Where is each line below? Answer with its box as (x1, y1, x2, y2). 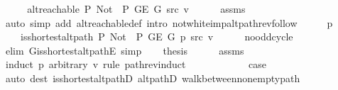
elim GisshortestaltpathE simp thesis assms (5, 43, 244, 57)
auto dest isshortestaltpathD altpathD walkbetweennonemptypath (5, 70, 300, 85)
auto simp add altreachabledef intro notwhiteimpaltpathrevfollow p (5, 15, 333, 30)
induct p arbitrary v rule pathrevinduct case (5, 57, 267, 72)
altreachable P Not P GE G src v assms (27, 1, 246, 16)
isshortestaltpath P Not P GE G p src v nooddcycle (20, 29, 293, 44)
